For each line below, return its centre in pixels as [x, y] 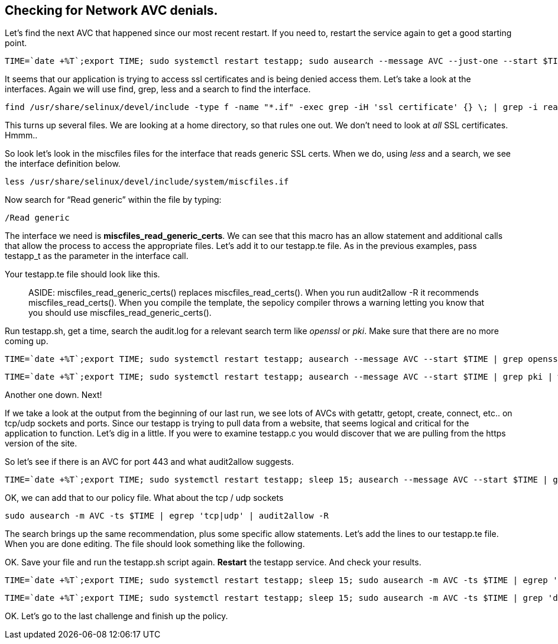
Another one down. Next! [53, 395]
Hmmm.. [21, 135]
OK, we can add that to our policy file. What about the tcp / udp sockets [144, 498]
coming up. [27, 341]
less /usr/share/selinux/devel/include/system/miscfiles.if [147, 182]
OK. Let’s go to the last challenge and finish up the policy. [116, 616]
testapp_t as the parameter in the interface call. [97, 256]
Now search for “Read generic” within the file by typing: [113, 200]
